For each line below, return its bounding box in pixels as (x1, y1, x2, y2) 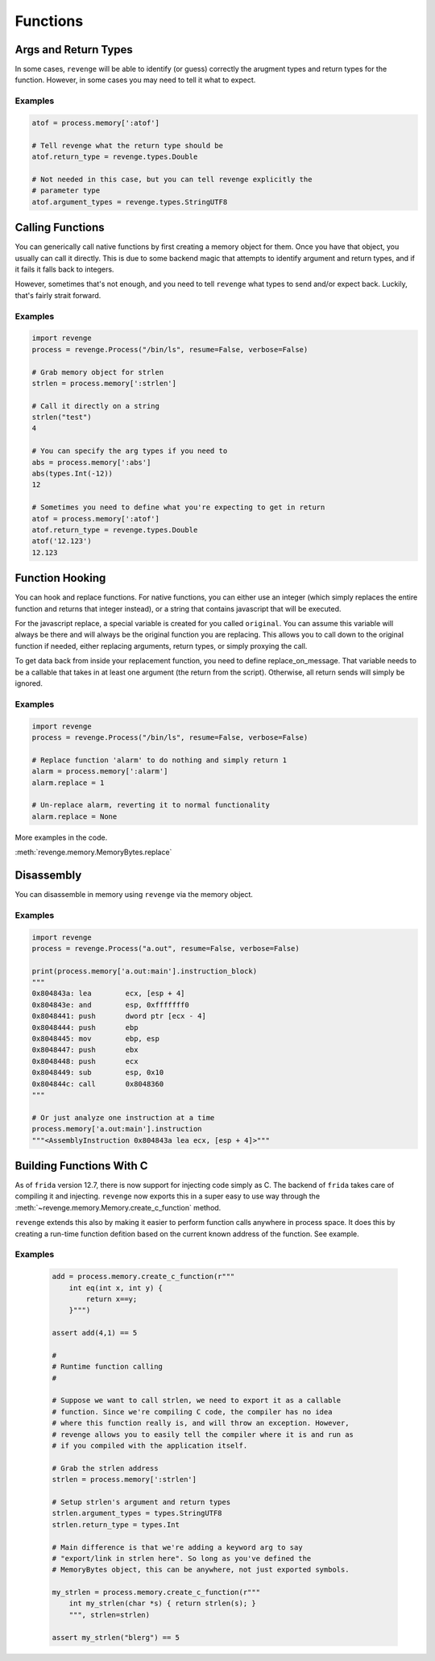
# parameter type (31, 186, 101, 195)
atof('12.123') (31, 537, 92, 546)
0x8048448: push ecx (31, 1057, 139, 1065)
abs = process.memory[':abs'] (31, 458, 151, 467)
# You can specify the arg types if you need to (31, 446, 228, 455)
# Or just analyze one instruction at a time (31, 1113, 215, 1122)
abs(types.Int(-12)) (31, 469, 113, 479)
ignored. (14, 679, 43, 688)
